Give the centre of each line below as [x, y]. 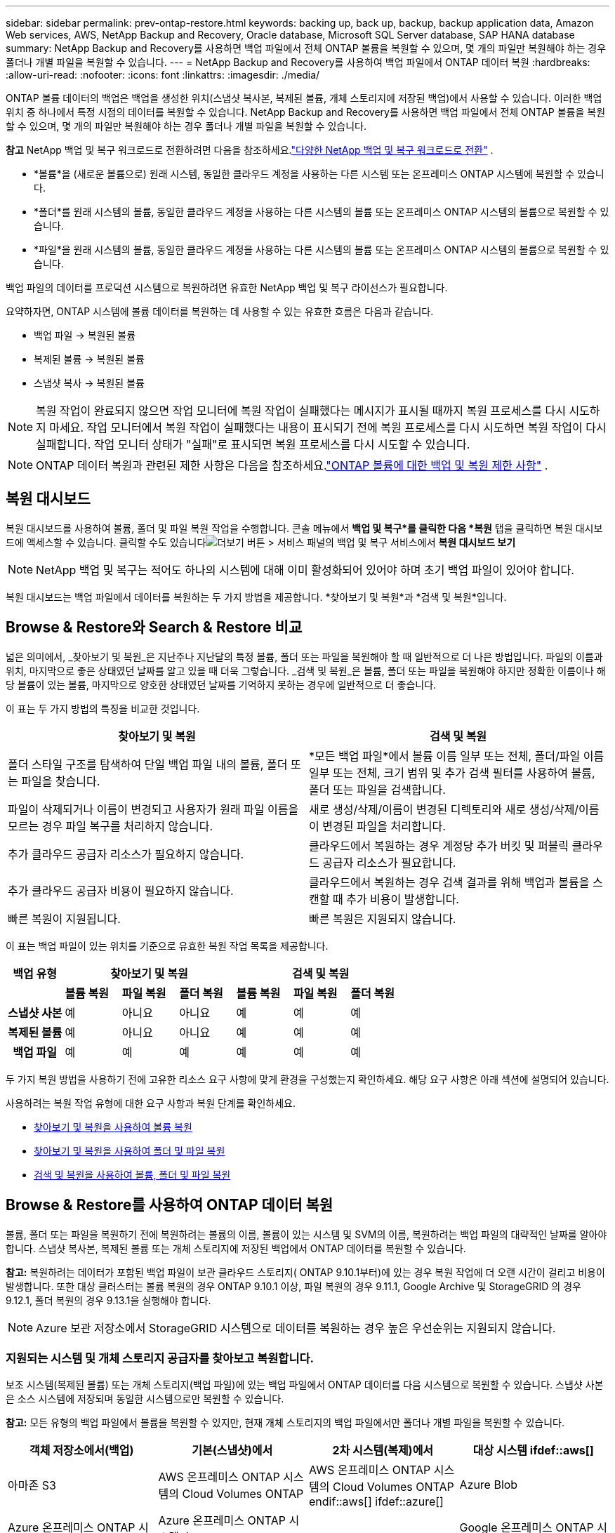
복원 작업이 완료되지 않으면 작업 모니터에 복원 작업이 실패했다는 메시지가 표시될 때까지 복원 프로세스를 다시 [301, 411]
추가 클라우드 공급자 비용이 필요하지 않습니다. [121, 890]
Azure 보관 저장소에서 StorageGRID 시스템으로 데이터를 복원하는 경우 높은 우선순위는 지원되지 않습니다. [296, 1328]
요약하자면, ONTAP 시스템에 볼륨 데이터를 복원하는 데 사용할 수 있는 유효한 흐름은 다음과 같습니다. [220, 311]
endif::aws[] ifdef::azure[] [376, 1502]
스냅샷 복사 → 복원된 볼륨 [89, 383]
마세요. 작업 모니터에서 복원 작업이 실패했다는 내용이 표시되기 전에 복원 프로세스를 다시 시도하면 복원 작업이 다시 [328, 427]
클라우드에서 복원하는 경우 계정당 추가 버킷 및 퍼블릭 [439, 845]
